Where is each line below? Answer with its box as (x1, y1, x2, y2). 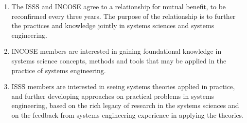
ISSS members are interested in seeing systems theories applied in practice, (11, 81, 235, 92)
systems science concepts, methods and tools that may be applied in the (11, 55, 227, 65)
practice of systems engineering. (11, 65, 106, 75)
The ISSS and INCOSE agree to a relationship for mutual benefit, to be (11, 1, 226, 11)
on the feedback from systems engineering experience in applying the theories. (11, 109, 244, 120)
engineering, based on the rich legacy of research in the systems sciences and (11, 100, 239, 110)
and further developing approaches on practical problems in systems (11, 91, 214, 101)
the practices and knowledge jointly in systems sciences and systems (11, 20, 214, 31)
